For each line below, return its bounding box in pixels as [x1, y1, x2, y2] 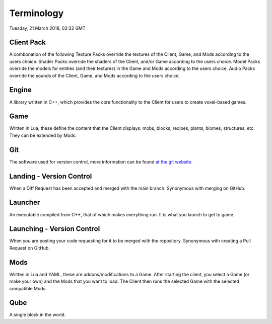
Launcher [9, 198, 40, 207]
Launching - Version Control [9, 224, 100, 233]
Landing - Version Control [9, 172, 92, 181]
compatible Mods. [9, 285, 47, 291]
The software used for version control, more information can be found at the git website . [9, 158, 193, 165]
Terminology [9, 8, 64, 19]
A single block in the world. [9, 312, 66, 318]
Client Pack [9, 38, 46, 47]
